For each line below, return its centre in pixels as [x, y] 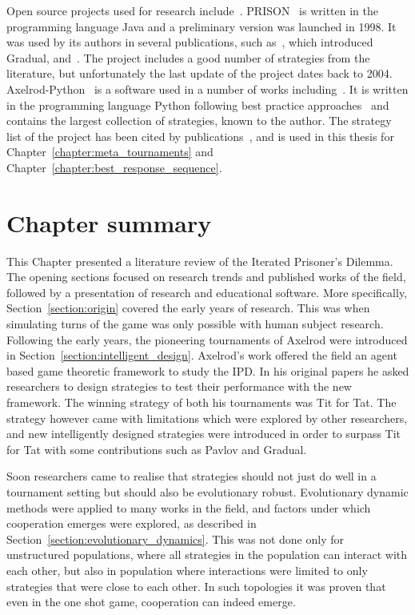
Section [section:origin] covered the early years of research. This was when [188, 308]
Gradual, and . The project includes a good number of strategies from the [188, 57]
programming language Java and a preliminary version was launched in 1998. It [202, 26]
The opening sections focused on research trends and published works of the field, [206, 277]
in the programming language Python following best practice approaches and [198, 105]
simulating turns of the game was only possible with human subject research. [195, 324]
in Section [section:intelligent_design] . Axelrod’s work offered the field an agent [202, 355]
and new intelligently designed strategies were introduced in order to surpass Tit [204, 434]
